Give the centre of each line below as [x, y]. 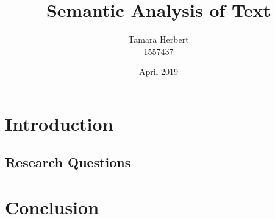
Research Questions [68, 162]
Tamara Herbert [159, 39]
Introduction [59, 123]
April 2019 [159, 71]
